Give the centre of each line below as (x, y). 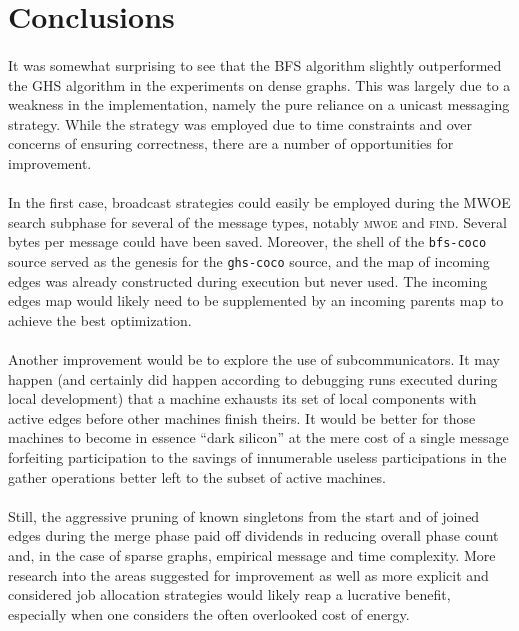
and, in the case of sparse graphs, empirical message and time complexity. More (252, 554)
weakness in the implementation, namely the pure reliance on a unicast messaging (259, 104)
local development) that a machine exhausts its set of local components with (242, 398)
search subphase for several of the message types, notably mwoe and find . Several (257, 221)
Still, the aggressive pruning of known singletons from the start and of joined (244, 515)
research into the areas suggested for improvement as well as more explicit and (248, 574)
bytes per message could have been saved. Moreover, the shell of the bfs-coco (247, 241)
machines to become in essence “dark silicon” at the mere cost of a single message (258, 437)
